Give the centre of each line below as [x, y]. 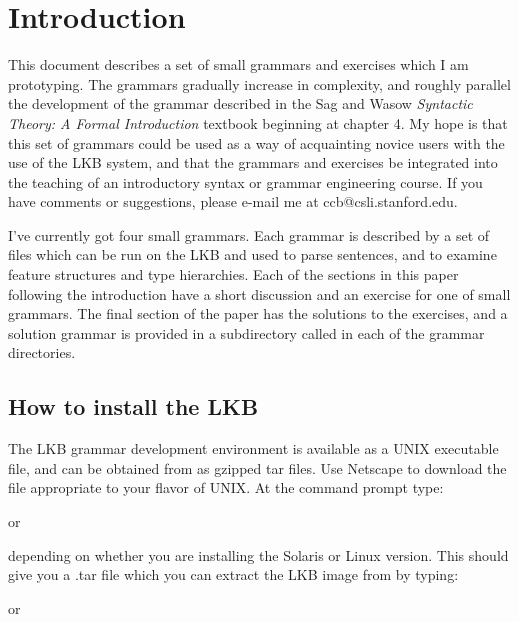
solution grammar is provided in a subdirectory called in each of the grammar [246, 332]
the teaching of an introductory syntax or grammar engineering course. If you [245, 181]
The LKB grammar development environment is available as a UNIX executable [253, 448]
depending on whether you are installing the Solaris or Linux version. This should [258, 554]
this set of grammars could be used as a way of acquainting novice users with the [256, 142]
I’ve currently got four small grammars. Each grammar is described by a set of [249, 234]
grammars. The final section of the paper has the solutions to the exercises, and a [258, 313]
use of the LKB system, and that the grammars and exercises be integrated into [253, 162]
